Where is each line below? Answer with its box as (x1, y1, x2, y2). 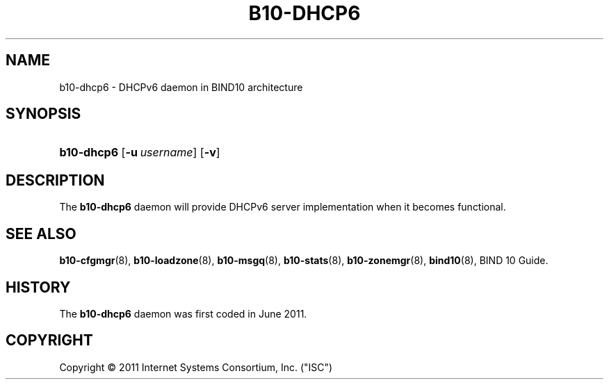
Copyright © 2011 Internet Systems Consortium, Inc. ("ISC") (59, 361, 333, 373)
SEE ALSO (6, 224, 76, 243)
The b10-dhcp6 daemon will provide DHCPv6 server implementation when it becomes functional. (59, 201, 506, 213)
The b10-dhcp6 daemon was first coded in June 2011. (59, 307, 307, 320)
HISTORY (6, 278, 71, 296)
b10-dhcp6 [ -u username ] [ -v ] (59, 145, 220, 160)
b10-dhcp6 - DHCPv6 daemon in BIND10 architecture (59, 81, 303, 93)
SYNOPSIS (6, 105, 81, 123)
